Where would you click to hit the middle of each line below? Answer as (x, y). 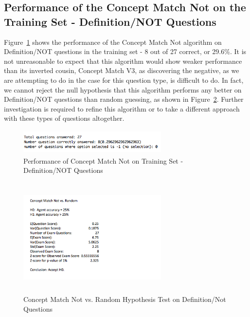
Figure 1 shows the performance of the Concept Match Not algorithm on (113, 42)
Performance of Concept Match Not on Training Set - (103, 160)
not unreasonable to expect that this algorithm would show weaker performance (123, 61)
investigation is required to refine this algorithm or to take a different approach (122, 108)
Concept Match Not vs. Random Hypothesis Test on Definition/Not (125, 299)
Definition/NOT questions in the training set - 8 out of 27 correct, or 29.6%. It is (125, 51)
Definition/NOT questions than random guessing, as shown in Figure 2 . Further (124, 99)
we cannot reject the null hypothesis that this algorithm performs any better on (123, 89)
